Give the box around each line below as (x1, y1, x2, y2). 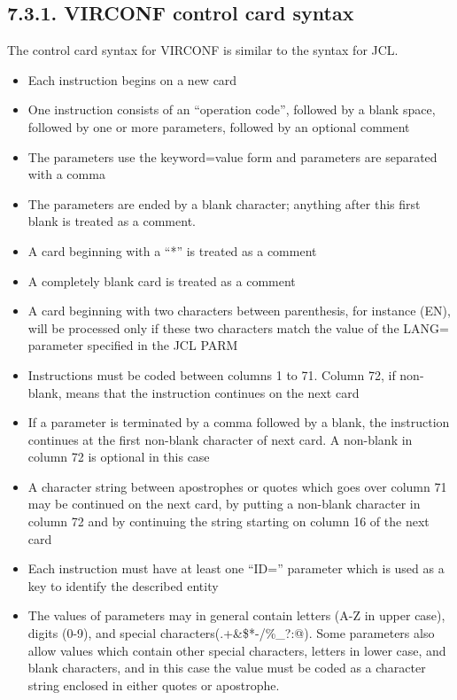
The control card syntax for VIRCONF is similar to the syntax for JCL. (7, 41, 399, 59)
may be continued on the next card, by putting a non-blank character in (27, 494, 421, 513)
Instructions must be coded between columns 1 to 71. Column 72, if (27, 365, 396, 384)
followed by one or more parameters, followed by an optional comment (27, 117, 410, 136)
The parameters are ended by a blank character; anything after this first (27, 194, 421, 213)
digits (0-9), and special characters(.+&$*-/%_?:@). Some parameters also (27, 624, 435, 642)
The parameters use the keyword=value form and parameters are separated (27, 147, 438, 166)
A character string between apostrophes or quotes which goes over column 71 (27, 477, 447, 495)
